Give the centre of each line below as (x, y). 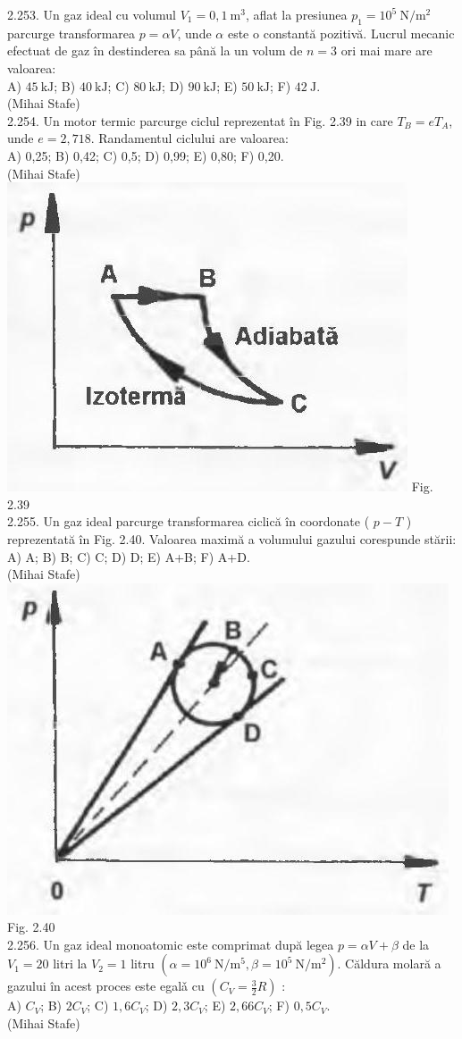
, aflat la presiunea (296, 14)
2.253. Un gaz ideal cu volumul (92, 14)
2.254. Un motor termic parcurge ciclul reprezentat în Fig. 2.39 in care (200, 120)
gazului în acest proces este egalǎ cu (106, 986)
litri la (70, 964)
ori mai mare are (386, 50)
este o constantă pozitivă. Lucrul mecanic (341, 33)
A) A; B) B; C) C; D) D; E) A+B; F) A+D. (129, 556)
